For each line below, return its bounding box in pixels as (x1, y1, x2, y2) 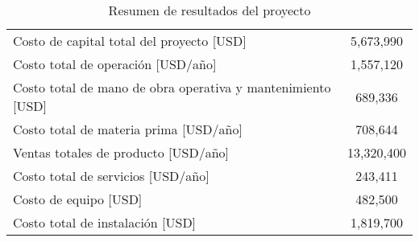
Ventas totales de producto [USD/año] (13, 143, 230, 162)
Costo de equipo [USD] (13, 190, 143, 208)
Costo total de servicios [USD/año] (13, 166, 209, 185)
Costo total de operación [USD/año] (13, 55, 217, 73)
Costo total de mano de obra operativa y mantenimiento (13, 78, 331, 96)
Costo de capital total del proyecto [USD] (13, 31, 247, 50)
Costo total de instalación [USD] (13, 213, 197, 232)
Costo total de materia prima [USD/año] (13, 120, 243, 138)
